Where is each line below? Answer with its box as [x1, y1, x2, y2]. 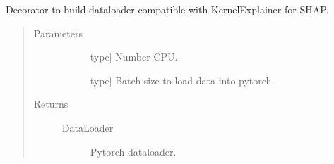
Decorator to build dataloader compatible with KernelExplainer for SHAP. [6, 2, 329, 16]
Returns [33, 96, 68, 111]
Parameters [33, 25, 83, 40]
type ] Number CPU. [90, 49, 178, 64]
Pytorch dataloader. [90, 144, 177, 158]
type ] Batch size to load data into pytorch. [90, 72, 275, 87]
